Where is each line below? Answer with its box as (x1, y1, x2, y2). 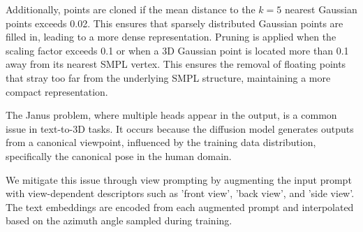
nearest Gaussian (284, 2, 357, 16)
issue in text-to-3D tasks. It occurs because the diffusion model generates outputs (6, 121, 354, 136)
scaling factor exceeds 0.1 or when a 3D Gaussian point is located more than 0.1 (6, 43, 349, 57)
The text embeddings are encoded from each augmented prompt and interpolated (6, 199, 354, 214)
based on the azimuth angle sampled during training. (6, 213, 232, 228)
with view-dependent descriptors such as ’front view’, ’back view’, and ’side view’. (6, 186, 355, 201)
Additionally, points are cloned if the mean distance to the (6, 2, 255, 16)
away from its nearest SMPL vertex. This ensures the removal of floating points (6, 57, 346, 71)
